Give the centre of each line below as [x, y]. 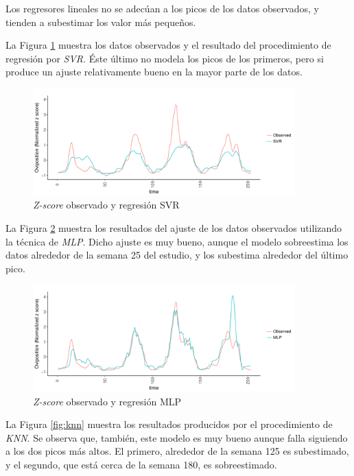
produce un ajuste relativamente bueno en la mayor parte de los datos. [154, 72]
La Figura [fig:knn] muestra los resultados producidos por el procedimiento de [169, 424]
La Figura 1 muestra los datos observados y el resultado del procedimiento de [168, 45]
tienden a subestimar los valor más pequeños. [101, 22]
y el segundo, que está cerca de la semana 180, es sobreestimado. [141, 465]
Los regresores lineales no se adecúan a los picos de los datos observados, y [162, 8]
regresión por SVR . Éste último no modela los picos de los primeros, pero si [165, 58]
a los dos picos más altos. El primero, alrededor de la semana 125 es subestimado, [177, 451]
